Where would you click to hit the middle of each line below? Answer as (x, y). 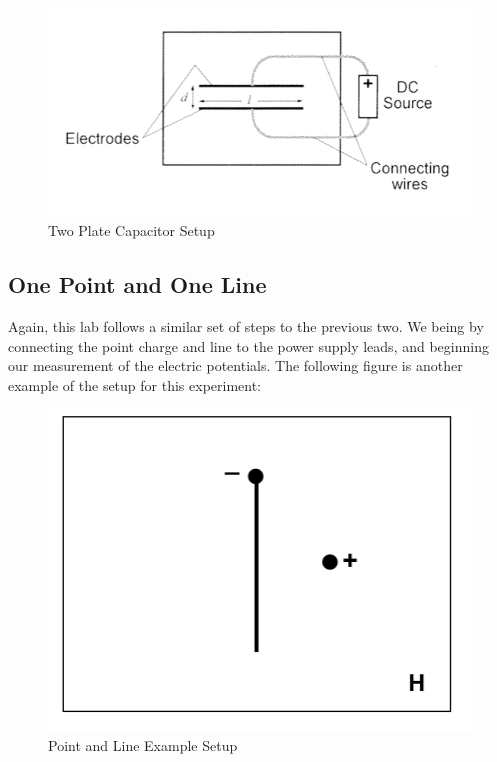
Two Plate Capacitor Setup (131, 230)
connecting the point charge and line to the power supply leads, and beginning (248, 345)
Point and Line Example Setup (143, 745)
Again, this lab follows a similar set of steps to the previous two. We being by (246, 325)
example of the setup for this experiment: (135, 384)
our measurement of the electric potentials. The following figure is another (235, 365)
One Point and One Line (137, 284)
